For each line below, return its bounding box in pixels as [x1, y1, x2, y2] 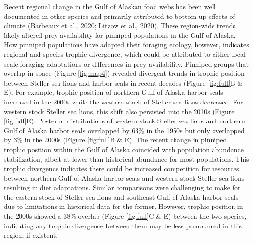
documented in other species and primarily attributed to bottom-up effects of [4, 11, 235, 21]
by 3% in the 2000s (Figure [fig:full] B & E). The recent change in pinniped [4, 135, 227, 145]
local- [232, 49, 248, 59]
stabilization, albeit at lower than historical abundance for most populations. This [4, 154, 249, 164]
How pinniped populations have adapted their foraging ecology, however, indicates [4, 39, 249, 50]
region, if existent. [4, 230, 58, 240]
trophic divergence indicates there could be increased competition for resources [4, 163, 239, 174]
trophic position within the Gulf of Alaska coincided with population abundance [4, 144, 244, 154]
